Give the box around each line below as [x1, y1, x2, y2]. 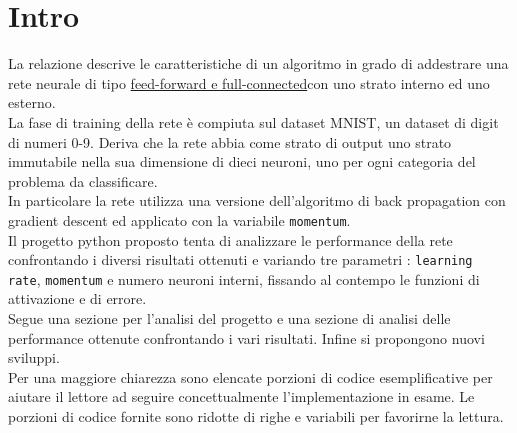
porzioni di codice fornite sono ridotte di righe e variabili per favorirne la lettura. [8, 406, 504, 426]
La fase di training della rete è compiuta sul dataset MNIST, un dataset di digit [8, 111, 499, 132]
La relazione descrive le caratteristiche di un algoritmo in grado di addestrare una [8, 53, 509, 74]
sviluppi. [8, 347, 60, 368]
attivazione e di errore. [8, 288, 147, 309]
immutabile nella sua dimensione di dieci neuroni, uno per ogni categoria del [8, 151, 476, 172]
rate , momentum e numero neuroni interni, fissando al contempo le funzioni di [8, 268, 480, 289]
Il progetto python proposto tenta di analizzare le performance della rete [8, 229, 453, 250]
